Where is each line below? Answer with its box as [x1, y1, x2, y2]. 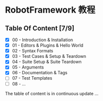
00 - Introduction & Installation [12, 37, 73, 43]
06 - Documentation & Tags [12, 70, 68, 76]
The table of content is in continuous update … [5, 90, 99, 96]
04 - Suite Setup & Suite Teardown [12, 59, 82, 65]
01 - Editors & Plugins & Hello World [12, 42, 84, 49]
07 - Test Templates [12, 75, 52, 81]
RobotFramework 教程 [5, 4, 96, 16]
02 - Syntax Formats [12, 48, 53, 54]
